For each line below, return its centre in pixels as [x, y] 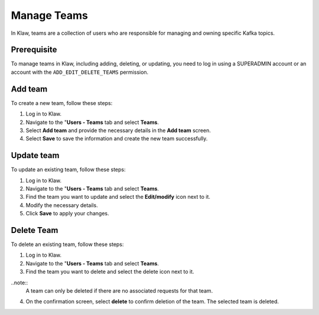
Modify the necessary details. [62, 205]
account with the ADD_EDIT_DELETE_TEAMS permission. [80, 72]
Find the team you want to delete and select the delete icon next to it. [110, 272]
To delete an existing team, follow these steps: [67, 244]
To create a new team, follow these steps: [62, 103]
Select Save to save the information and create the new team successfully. [117, 139]
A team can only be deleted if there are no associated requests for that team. [119, 291]
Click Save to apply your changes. [67, 214]
